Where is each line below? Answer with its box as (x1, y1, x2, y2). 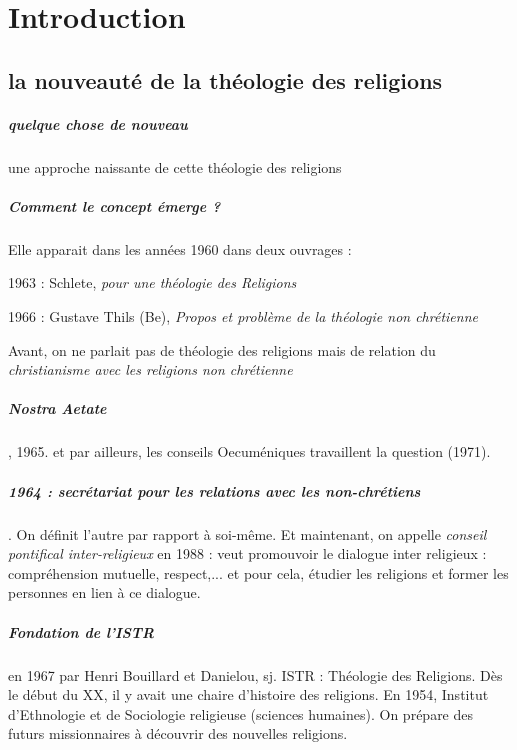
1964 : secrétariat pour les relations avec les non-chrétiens (8, 480, 421, 501)
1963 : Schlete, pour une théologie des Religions (8, 272, 297, 293)
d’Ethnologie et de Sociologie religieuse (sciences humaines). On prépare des (8, 703, 474, 724)
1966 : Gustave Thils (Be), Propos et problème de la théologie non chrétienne (8, 306, 478, 327)
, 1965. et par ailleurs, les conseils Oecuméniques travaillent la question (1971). (8, 441, 491, 462)
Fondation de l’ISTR (8, 621, 154, 642)
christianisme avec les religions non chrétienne (8, 359, 293, 380)
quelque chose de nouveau (8, 113, 188, 134)
